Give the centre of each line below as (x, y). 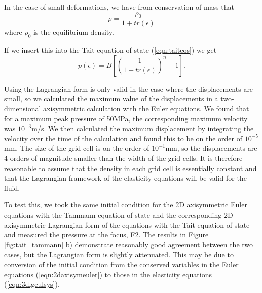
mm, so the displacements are (211, 148)
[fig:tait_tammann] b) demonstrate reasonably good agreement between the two (129, 244)
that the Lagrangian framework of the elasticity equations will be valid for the (125, 178)
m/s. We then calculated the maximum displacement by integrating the (143, 128)
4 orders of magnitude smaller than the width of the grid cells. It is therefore (123, 158)
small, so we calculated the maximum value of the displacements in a (111, 98)
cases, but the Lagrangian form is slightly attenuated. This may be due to (119, 254)
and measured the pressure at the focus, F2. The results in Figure (106, 235)
